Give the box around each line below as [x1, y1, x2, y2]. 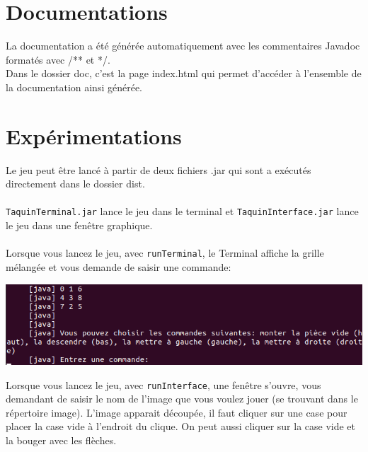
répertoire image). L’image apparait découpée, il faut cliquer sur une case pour [6, 405, 347, 419]
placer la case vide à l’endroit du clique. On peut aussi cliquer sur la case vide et [6, 419, 356, 434]
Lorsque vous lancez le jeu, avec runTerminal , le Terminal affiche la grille [6, 245, 324, 260]
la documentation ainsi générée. [6, 79, 143, 94]
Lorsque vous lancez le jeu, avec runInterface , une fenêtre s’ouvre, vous [6, 377, 321, 392]
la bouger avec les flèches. [6, 433, 117, 447]
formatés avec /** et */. [6, 52, 110, 66]
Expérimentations [6, 121, 182, 150]
